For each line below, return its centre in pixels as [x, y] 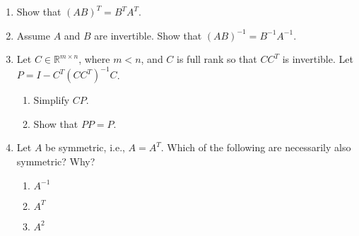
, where [94, 59]
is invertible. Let [318, 59]
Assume [33, 35]
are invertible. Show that [148, 35]
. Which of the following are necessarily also [256, 147]
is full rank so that [217, 59]
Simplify [52, 100]
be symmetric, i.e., [85, 147]
